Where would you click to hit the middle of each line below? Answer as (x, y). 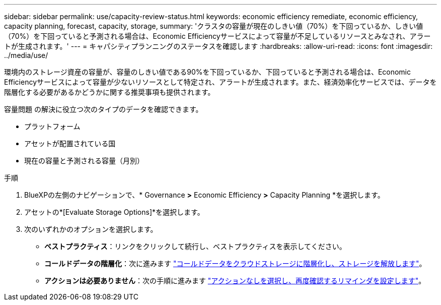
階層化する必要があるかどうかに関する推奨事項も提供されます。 (109, 92)
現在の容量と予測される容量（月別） (84, 161)
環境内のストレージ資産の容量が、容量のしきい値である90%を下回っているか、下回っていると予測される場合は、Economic (208, 72)
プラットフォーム (52, 126)
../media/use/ (26, 55)
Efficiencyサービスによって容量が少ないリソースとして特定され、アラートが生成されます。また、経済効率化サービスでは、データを (220, 82)
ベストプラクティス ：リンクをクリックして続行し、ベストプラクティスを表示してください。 (195, 246)
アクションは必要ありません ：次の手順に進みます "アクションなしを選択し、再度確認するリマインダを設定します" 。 (235, 281)
